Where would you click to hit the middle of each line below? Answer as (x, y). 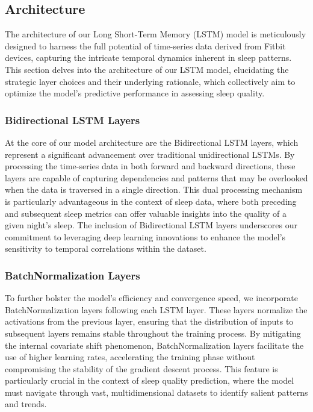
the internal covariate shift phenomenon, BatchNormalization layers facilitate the (154, 345)
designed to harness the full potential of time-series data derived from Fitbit (145, 45)
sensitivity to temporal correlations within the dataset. (106, 248)
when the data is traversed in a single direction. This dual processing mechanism (154, 189)
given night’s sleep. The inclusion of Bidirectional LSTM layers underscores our (151, 225)
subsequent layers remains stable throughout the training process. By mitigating (153, 333)
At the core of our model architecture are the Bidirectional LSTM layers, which (152, 142)
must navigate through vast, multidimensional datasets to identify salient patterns (156, 392)
